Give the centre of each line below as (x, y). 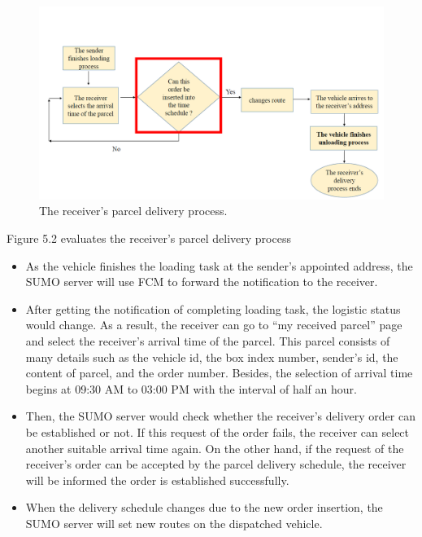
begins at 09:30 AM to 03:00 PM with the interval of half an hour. (191, 388)
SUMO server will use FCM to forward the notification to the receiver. (202, 282)
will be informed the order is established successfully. (157, 480)
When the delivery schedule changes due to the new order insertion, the (204, 507)
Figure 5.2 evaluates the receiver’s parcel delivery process (149, 238)
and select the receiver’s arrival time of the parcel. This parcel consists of (208, 341)
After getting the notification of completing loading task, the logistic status (213, 308)
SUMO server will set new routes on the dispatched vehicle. (174, 523)
